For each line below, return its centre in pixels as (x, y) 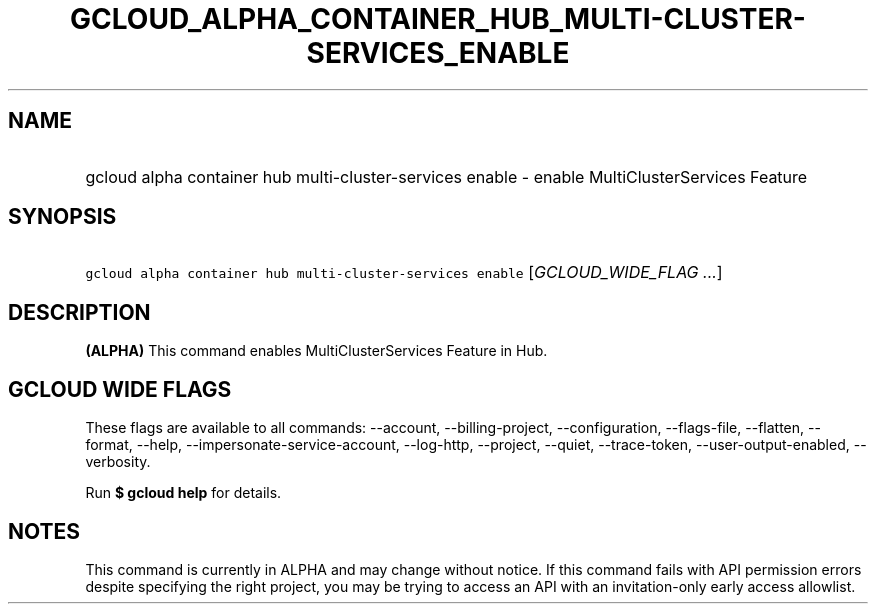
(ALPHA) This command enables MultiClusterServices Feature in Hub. (316, 351)
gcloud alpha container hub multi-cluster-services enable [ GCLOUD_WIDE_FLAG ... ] (404, 272)
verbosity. (118, 462)
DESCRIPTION (79, 312)
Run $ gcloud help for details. (183, 493)
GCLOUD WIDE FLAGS (120, 389)
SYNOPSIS (62, 217)
